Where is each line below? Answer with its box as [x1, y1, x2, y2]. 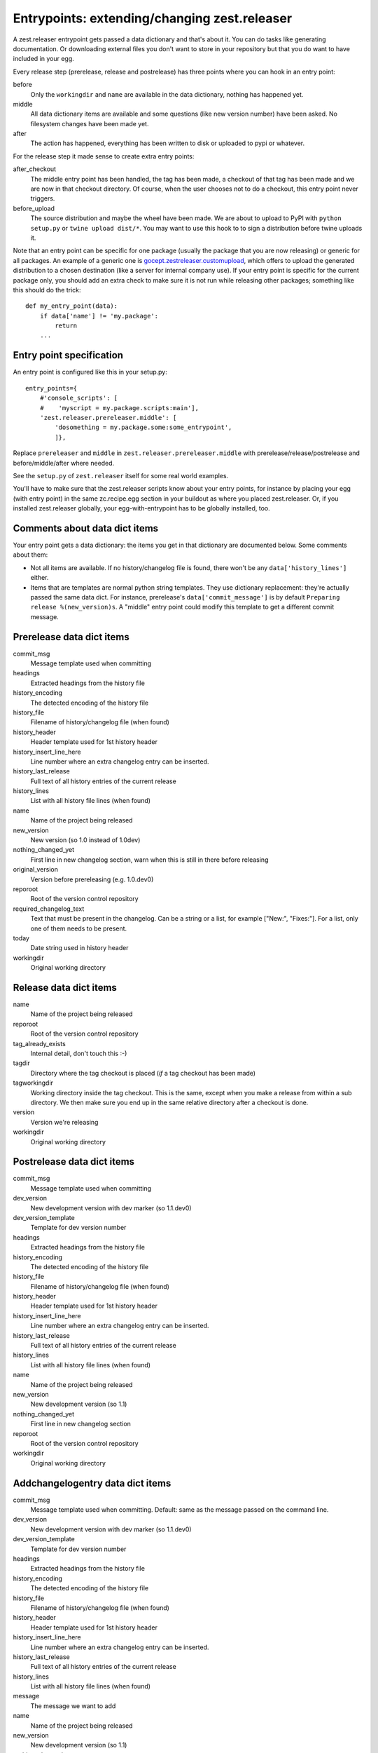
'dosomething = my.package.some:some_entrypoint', [55, 424, 232, 431]
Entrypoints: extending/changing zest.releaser [13, 11, 293, 26]
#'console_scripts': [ [39, 394, 118, 402]
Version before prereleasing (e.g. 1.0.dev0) [30, 875, 154, 884]
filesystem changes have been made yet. [30, 119, 149, 128]
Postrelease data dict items [13, 1156, 135, 1167]
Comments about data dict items [13, 522, 159, 534]
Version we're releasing [30, 1118, 99, 1126]
